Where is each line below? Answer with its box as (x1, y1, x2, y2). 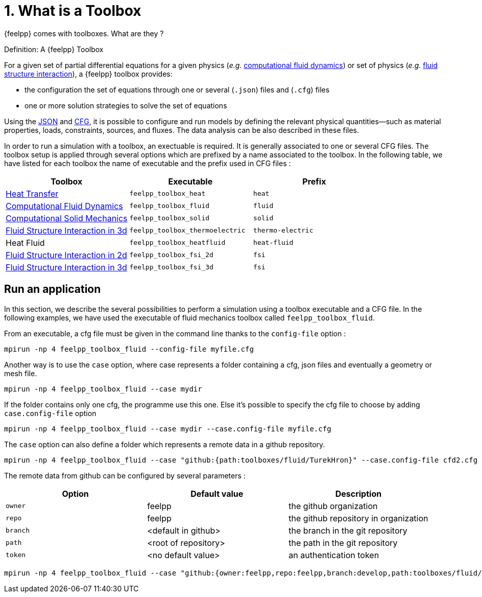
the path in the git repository (288, 537, 398, 548)
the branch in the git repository (288, 525, 407, 536)
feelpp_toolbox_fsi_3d (129, 263, 213, 271)
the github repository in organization (288, 513, 428, 523)
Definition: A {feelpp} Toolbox (4, 44, 104, 54)
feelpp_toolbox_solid (129, 214, 210, 222)
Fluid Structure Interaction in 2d (6, 249, 127, 260)
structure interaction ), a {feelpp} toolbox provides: (4, 69, 173, 78)
